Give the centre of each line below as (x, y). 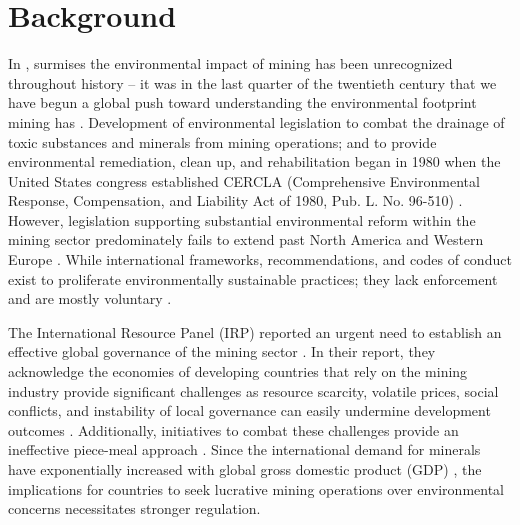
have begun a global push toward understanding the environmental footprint (242, 102)
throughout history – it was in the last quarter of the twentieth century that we (252, 82)
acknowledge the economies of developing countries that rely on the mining (238, 371)
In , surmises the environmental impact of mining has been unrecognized (230, 63)
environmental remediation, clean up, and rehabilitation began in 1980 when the (254, 161)
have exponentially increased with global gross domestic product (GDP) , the (245, 469)
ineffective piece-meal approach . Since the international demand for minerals (244, 449)
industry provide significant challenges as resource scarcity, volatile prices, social (253, 390)
